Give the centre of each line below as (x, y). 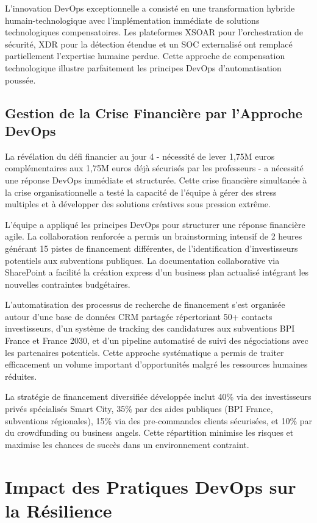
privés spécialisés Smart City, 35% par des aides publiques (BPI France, (139, 409)
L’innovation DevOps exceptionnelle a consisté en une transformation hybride (150, 8)
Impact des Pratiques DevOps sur (151, 486)
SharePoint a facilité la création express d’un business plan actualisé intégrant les (157, 272)
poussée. (20, 80)
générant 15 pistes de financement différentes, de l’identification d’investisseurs (151, 248)
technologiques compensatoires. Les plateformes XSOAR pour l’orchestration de (154, 32)
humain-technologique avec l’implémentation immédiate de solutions (132, 20)
